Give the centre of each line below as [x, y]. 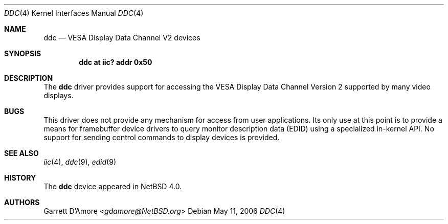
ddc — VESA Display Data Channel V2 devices [122, 38]
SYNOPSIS [23, 53]
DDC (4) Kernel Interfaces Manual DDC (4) [74, 13]
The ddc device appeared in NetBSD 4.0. [113, 186]
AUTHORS [22, 202]
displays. [59, 95]
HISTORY [20, 178]
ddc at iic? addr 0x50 [116, 62]
